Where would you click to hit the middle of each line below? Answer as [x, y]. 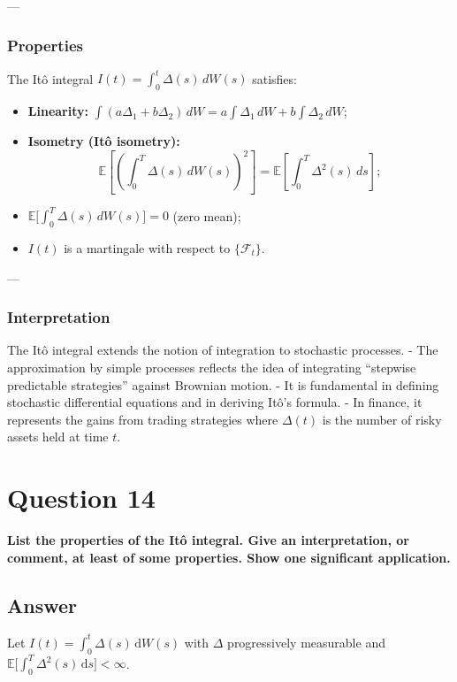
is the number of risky [382, 419]
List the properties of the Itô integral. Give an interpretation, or [208, 540]
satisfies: [274, 78]
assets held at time [58, 437]
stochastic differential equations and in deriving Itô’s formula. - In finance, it [215, 402]
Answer [42, 605]
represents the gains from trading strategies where [143, 419]
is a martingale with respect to [147, 248]
